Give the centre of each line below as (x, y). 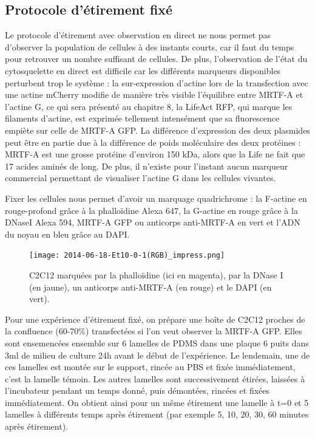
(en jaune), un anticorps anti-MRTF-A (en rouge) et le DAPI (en (151, 287)
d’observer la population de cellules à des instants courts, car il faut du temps (150, 46)
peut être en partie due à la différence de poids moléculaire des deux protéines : (153, 142)
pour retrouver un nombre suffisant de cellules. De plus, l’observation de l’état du (156, 59)
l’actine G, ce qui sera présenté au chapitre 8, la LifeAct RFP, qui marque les (149, 106)
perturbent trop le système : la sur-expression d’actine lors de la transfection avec (157, 82)
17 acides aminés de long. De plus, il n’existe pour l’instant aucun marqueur (147, 166)
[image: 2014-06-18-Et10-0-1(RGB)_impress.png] (127, 256)
